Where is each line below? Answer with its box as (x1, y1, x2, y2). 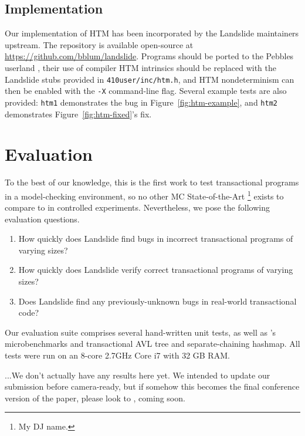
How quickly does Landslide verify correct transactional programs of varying (18, 263, 293, 276)
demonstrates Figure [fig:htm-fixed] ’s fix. (5, 107, 152, 120)
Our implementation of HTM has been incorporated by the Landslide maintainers (5, 27, 299, 39)
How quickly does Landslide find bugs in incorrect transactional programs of (18, 232, 293, 245)
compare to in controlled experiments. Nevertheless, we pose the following (5, 201, 270, 214)
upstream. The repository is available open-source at (5, 38, 194, 50)
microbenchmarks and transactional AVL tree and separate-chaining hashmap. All (5, 337, 300, 350)
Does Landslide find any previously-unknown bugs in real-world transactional (18, 295, 297, 307)
